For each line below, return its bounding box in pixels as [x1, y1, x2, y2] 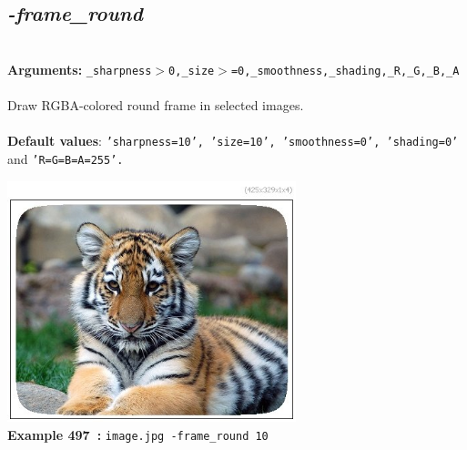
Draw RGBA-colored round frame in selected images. [7, 96, 304, 115]
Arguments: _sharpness [7, 59, 152, 78]
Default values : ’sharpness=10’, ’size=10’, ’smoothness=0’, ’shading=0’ [7, 131, 459, 150]
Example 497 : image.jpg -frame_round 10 [7, 424, 269, 444]
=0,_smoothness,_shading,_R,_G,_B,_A [230, 64, 460, 77]
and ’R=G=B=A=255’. [7, 148, 124, 168]
